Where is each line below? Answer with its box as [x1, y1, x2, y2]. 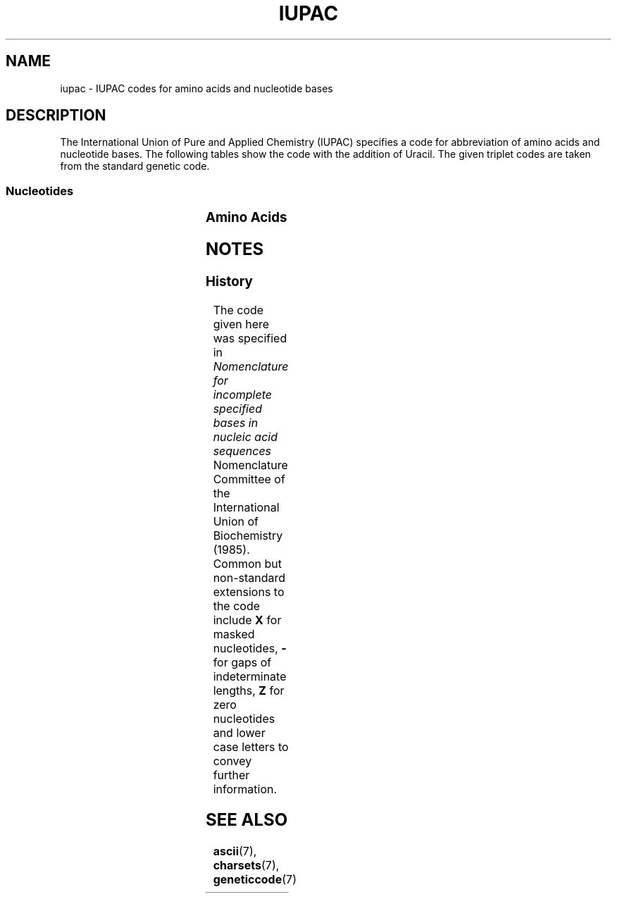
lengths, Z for [213, 683, 285, 697]
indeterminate [213, 669, 287, 683]
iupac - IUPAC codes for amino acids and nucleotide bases [60, 82, 333, 94]
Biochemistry [213, 528, 283, 542]
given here [213, 316, 270, 331]
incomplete [213, 387, 272, 402]
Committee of [213, 471, 285, 486]
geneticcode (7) [213, 872, 297, 887]
